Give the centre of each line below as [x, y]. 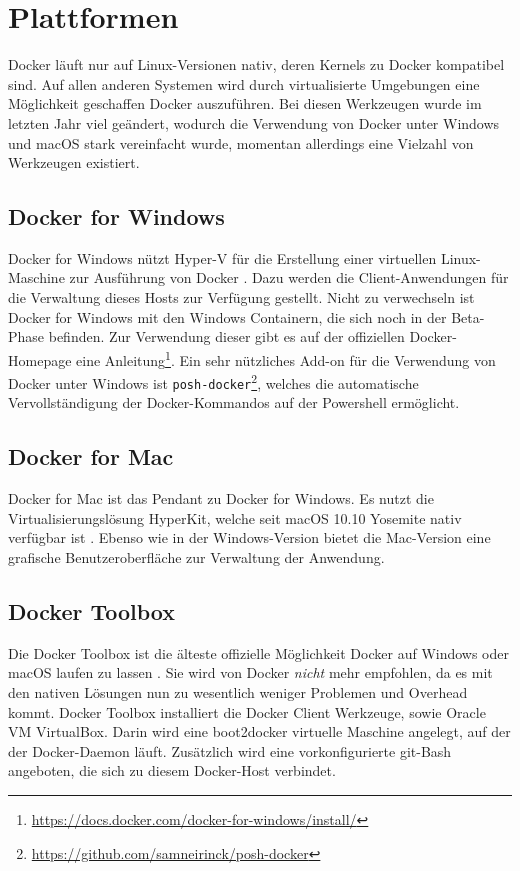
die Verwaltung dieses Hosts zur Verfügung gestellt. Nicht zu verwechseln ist [241, 297]
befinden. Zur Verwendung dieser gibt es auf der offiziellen [226, 336]
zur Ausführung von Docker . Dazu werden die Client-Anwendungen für [289, 277]
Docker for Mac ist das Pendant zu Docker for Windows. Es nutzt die [221, 498]
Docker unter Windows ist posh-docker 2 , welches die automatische [213, 381]
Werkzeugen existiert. [74, 162]
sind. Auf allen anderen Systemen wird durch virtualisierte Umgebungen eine [244, 83]
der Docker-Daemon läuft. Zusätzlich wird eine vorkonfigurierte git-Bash [230, 750]
